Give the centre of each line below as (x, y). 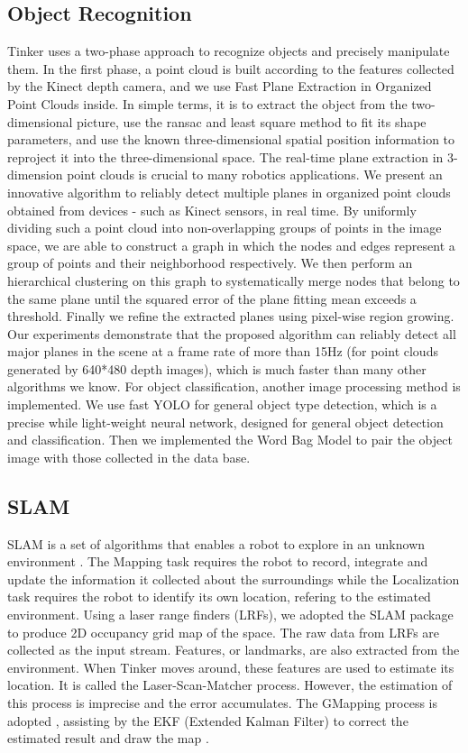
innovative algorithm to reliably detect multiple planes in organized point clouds (229, 192)
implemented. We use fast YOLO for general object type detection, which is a (222, 404)
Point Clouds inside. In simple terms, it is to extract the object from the (207, 103)
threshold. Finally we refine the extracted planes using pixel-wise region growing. (231, 316)
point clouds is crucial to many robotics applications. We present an (255, 174)
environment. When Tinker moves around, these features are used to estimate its (231, 667)
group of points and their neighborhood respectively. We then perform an (210, 263)
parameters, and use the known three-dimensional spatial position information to (231, 139)
